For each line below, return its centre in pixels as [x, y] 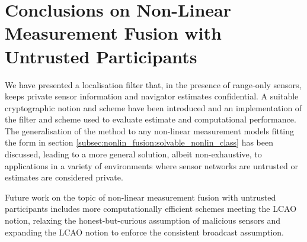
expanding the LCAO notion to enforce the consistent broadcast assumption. [144, 232]
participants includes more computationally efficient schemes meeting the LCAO [151, 209]
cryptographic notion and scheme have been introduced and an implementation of [153, 107]
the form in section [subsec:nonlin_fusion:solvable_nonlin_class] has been [139, 142]
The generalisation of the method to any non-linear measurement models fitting [150, 130]
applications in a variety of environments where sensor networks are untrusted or [152, 165]
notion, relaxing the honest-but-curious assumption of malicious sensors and [143, 220]
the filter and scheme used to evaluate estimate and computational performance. [151, 119]
